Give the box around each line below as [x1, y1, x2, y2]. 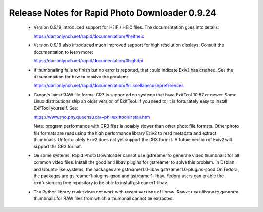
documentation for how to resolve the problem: [33, 74, 128, 79]
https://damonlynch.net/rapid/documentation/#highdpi [33, 58, 143, 64]
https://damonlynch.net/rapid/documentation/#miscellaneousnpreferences [33, 83, 184, 89]
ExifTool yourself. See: [33, 105, 78, 111]
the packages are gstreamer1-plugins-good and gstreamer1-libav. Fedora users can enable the [33, 173, 224, 179]
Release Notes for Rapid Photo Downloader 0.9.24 [9, 7, 217, 18]
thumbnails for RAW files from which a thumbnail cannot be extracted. [33, 195, 174, 202]
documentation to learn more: [33, 49, 93, 55]
